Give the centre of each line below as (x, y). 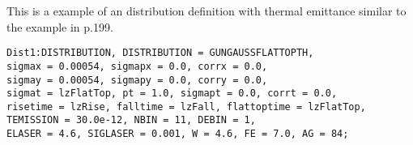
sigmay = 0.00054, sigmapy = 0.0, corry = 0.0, (137, 80)
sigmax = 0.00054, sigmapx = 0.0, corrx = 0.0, (137, 66)
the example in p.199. (60, 26)
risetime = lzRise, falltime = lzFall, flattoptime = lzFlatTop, (186, 107)
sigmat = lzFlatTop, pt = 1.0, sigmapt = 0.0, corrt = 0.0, (172, 94)
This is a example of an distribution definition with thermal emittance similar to (206, 11)
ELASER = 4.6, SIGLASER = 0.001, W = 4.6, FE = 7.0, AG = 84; (178, 134)
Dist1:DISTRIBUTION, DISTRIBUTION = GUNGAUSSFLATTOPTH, (160, 53)
